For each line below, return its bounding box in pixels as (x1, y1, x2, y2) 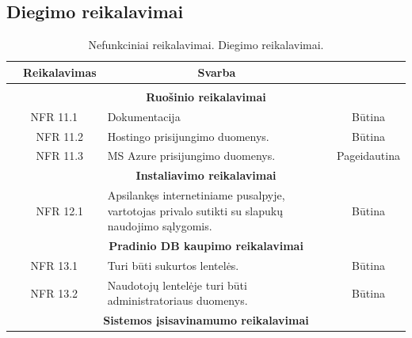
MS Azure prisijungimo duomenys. (107, 147, 276, 164)
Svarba (197, 63, 236, 80)
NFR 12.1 (36, 202, 84, 218)
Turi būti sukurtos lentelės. (107, 256, 239, 273)
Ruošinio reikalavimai (146, 88, 266, 104)
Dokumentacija (107, 108, 181, 124)
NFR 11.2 (36, 127, 84, 144)
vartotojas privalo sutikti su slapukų (107, 202, 283, 218)
